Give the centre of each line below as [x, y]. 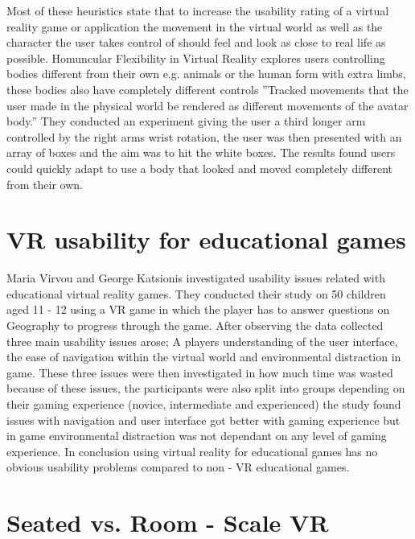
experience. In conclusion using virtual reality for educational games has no [192, 451]
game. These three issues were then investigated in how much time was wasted [200, 372]
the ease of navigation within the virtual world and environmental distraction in [204, 357]
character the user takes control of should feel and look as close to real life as [196, 42]
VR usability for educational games [206, 239]
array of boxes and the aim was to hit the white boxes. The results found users [201, 152]
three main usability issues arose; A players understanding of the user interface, [202, 341]
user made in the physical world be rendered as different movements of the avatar [207, 105]
